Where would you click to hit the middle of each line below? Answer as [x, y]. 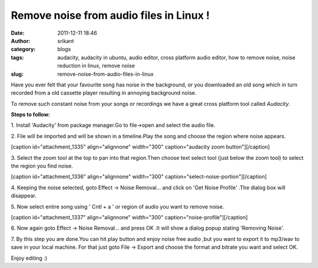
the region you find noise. [42, 166]
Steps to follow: [30, 115]
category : [23, 49]
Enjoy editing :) [29, 258]
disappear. [24, 196]
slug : [17, 74]
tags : [17, 57]
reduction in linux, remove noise [96, 66]
